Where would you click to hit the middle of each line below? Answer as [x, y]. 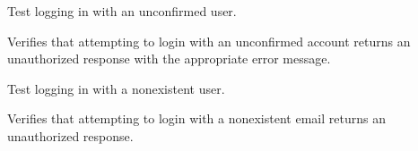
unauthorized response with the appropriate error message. [169, 59]
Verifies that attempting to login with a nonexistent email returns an [196, 118]
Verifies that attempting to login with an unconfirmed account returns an [209, 41]
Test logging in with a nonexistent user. [116, 88]
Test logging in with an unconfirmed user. [122, 11]
